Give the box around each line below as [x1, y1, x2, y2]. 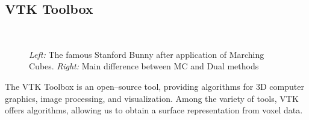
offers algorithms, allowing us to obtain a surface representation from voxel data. [5, 104, 303, 116]
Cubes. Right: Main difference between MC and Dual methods [29, 60, 259, 72]
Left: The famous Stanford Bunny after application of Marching [29, 48, 264, 60]
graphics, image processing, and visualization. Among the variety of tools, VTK [5, 92, 299, 104]
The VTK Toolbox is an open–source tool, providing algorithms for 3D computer [5, 80, 304, 92]
